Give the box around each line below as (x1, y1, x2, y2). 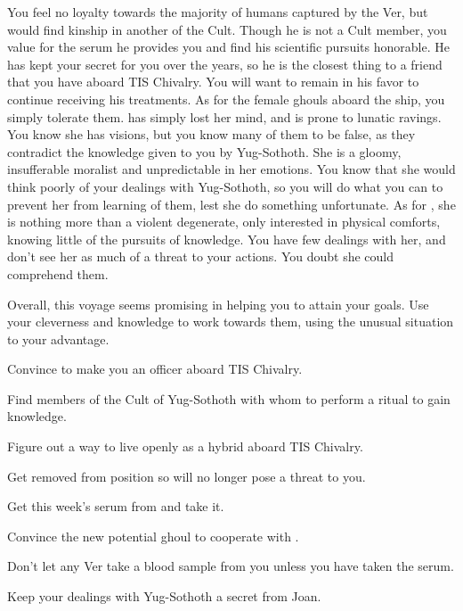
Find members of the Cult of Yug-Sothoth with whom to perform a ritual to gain (7, 389, 451, 408)
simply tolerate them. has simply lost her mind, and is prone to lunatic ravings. (7, 107, 442, 126)
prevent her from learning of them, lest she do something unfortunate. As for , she (7, 194, 456, 213)
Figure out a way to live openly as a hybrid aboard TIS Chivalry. (7, 437, 363, 456)
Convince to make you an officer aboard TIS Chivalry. (7, 359, 303, 378)
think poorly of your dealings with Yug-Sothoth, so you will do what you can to (7, 177, 443, 195)
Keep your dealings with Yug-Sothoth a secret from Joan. (7, 587, 321, 606)
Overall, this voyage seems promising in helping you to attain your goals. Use (7, 294, 429, 313)
